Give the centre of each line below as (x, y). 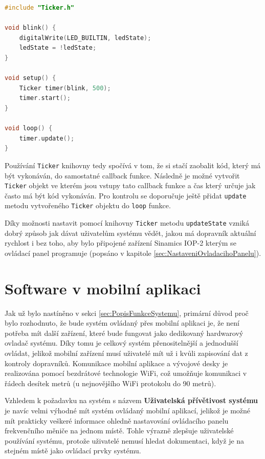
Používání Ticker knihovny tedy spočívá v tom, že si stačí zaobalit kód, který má (133, 165)
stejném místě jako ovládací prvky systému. (73, 451)
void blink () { (30, 28)
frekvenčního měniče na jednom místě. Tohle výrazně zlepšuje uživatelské (119, 431)
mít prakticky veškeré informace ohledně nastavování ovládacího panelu (117, 420)
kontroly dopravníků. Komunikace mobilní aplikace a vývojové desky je (116, 363)
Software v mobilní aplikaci (103, 288)
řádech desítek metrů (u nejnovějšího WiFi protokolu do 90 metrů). (111, 383)
